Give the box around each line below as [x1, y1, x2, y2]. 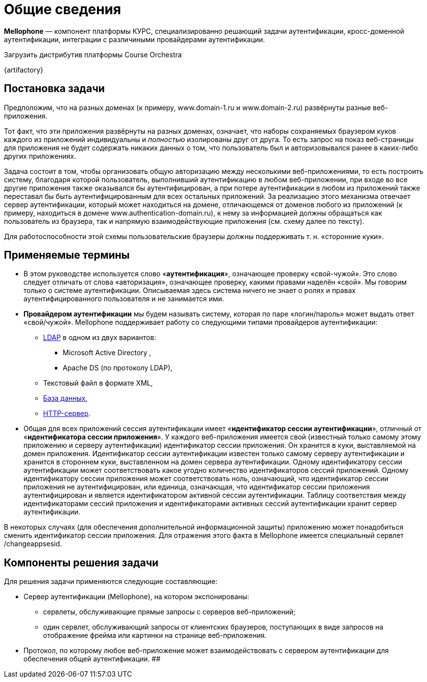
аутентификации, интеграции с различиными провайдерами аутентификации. [4, 35, 265, 44]
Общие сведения [4, 1, 121, 18]
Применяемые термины [4, 249, 130, 262]
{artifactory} [4, 65, 44, 74]
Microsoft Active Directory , [63, 348, 151, 357]
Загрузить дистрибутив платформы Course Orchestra [4, 50, 182, 59]
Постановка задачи [4, 82, 105, 95]
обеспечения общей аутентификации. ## [24, 655, 161, 663]
